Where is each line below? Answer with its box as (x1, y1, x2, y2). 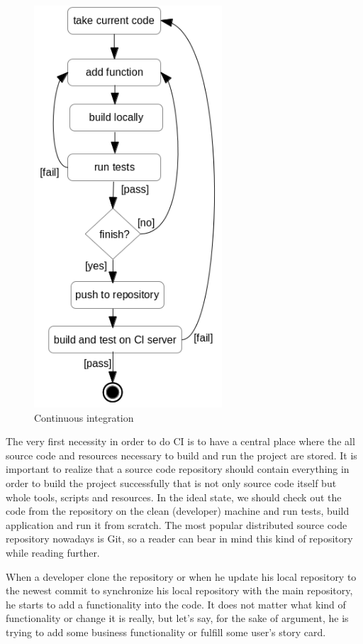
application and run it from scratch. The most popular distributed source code (6, 517, 347, 532)
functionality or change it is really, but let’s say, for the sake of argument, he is (6, 611, 349, 626)
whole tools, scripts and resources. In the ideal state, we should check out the (6, 489, 342, 504)
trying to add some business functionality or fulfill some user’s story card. (6, 624, 326, 639)
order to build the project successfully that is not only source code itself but (6, 475, 337, 490)
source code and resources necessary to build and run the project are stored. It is (6, 447, 357, 462)
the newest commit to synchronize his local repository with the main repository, (6, 583, 353, 598)
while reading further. (6, 545, 100, 560)
